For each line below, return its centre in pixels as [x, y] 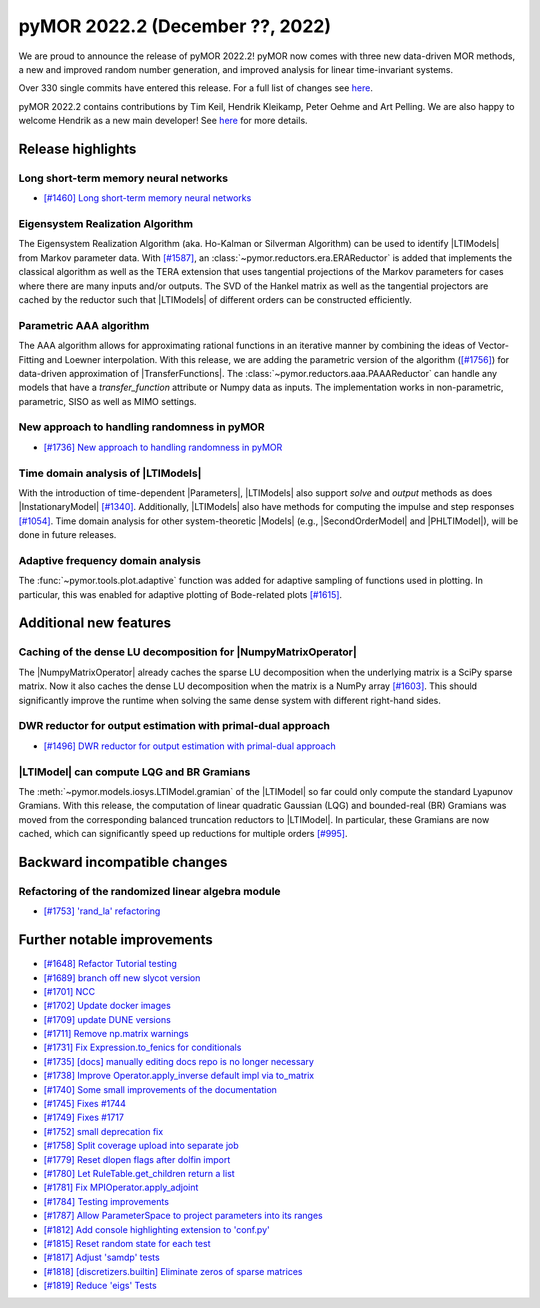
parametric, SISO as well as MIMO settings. [107, 401]
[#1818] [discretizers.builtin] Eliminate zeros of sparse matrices [173, 1271]
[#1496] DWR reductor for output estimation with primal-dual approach [189, 746]
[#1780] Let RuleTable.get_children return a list [139, 1173]
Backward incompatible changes [123, 861]
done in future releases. [67, 535]
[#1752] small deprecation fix [103, 1131]
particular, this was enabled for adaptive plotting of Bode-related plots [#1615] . [180, 594]
